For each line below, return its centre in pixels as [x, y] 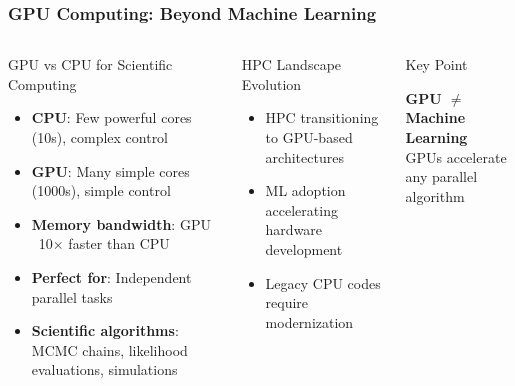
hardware [294, 229]
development [304, 248]
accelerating [301, 209]
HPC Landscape [291, 64]
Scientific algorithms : [105, 330]
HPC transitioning [322, 117]
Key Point [436, 64]
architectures [304, 156]
